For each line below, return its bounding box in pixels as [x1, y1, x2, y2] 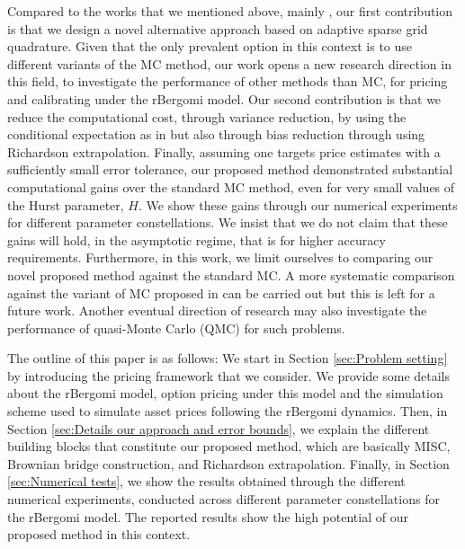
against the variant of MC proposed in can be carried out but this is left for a [7, 283, 435, 302]
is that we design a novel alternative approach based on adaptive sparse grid [7, 19, 428, 38]
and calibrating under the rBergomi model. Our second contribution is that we [7, 89, 442, 108]
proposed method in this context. [7, 525, 191, 544]
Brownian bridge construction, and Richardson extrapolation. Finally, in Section [7, 454, 450, 473]
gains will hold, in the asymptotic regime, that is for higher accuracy [7, 230, 386, 249]
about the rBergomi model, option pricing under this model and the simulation [7, 384, 443, 403]
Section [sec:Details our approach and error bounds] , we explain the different [7, 419, 430, 438]
